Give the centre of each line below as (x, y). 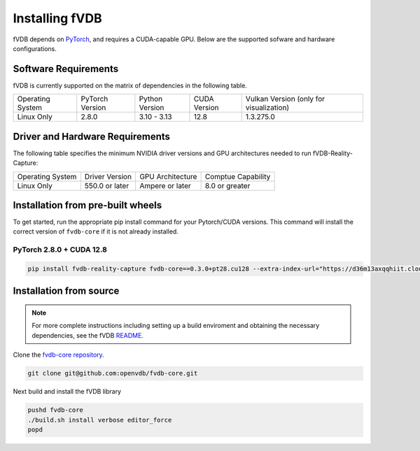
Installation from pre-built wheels (87, 205)
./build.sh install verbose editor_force (100, 420)
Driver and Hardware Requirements (92, 136)
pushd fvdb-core (56, 410)
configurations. (35, 48)
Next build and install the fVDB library (67, 392)
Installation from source (66, 291)
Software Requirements (66, 69)
